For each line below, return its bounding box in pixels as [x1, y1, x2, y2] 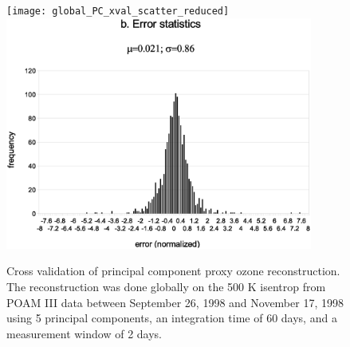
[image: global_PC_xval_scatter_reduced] [6, 6, 230, 17]
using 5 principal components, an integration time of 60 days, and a [6, 310, 337, 326]
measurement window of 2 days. [6, 325, 163, 341]
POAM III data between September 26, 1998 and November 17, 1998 [6, 294, 344, 310]
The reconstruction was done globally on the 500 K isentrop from [6, 278, 326, 295]
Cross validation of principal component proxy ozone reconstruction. [6, 262, 340, 279]
